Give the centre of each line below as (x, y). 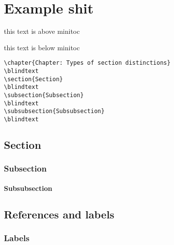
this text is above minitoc (42, 31)
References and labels (59, 214)
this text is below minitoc (42, 47)
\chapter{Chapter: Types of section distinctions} (87, 63)
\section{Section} (33, 79)
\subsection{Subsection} (44, 95)
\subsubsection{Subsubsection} (54, 111)
